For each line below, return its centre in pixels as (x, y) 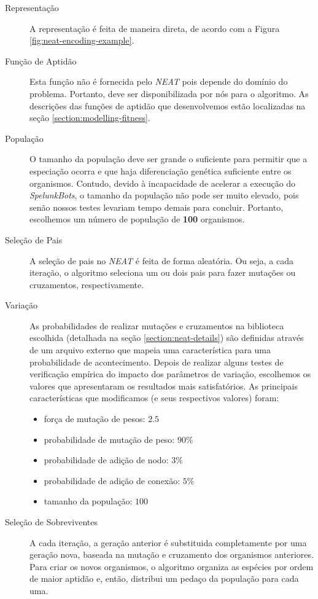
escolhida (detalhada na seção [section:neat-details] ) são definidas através (167, 338)
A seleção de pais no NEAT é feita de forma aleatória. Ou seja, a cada (161, 260)
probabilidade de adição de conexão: (112, 480)
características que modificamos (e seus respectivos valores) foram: (154, 398)
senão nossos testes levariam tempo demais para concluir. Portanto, (157, 207)
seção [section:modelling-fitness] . (90, 118)
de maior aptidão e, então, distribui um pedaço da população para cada (164, 578)
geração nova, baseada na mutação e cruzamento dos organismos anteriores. (172, 554)
